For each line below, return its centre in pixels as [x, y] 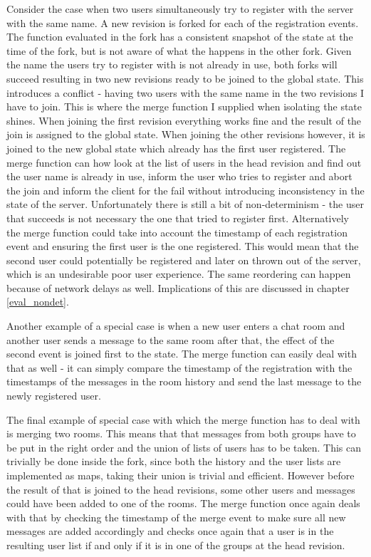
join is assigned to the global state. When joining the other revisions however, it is [186, 134]
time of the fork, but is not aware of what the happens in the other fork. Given [179, 50]
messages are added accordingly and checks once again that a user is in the [170, 531]
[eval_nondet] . [38, 302]
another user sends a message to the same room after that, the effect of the [171, 339]
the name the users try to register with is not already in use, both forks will [172, 64]
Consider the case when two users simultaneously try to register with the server [180, 9]
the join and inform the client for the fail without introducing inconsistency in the [185, 190]
